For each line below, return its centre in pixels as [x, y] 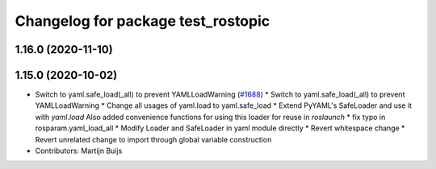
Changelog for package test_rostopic [143, 21]
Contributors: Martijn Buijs [79, 151]
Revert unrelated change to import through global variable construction [153, 139]
